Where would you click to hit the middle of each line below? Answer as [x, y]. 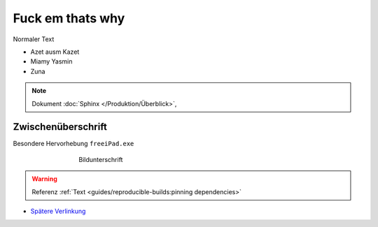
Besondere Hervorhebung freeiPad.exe [73, 144]
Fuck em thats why [69, 18]
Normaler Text [34, 39]
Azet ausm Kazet [55, 52]
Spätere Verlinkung [58, 211]
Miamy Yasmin [51, 61]
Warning [44, 179]
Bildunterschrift [101, 159]
